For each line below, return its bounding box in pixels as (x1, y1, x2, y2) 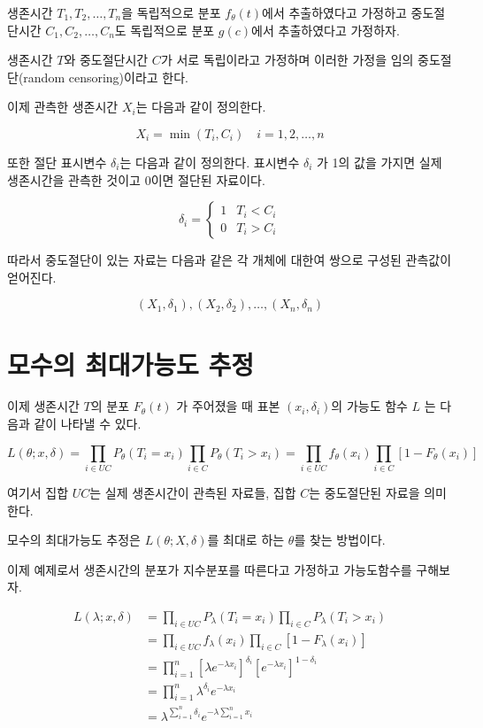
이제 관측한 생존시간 (7, 97, 119, 116)
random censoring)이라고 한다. (23, 67, 189, 86)
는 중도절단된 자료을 (309, 483, 420, 501)
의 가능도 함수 (331, 397, 408, 415)
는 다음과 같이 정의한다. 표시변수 (119, 152, 300, 171)
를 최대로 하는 (207, 531, 285, 549)
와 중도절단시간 (64, 50, 149, 69)
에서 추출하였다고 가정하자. (251, 20, 400, 39)
